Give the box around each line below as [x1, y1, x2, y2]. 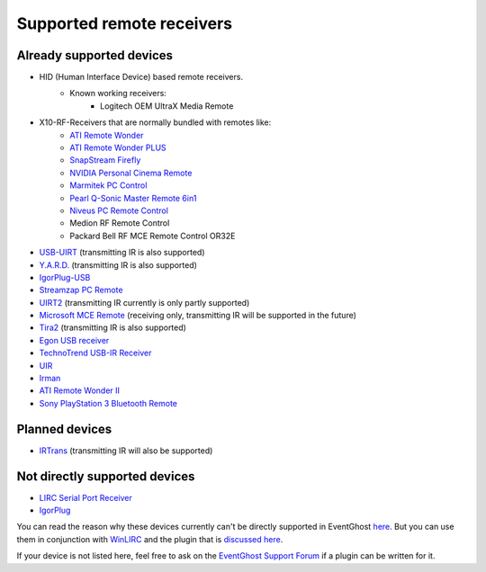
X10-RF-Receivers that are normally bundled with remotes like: [39, 117, 272, 128]
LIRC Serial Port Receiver [39, 492, 132, 503]
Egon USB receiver [39, 335, 110, 345]
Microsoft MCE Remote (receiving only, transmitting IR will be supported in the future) [39, 310, 357, 321]
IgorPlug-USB [39, 272, 91, 282]
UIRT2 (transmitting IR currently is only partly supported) [39, 297, 250, 308]
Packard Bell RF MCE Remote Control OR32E [69, 230, 236, 241]
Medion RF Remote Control [69, 218, 170, 228]
